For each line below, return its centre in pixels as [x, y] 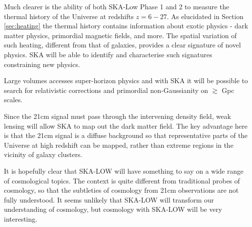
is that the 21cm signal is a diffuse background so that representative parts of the [126, 135]
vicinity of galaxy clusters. [43, 154]
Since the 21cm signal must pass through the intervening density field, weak [117, 116]
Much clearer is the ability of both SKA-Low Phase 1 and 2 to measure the [117, 6]
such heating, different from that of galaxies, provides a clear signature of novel [123, 45]
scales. [13, 100]
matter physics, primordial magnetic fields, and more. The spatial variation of [120, 35]
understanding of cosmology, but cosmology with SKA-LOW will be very [113, 209]
